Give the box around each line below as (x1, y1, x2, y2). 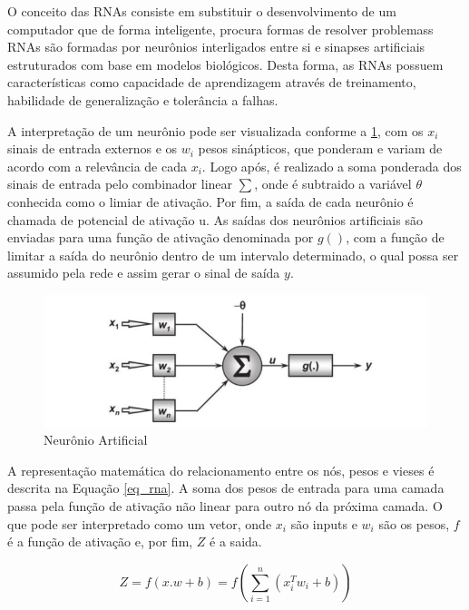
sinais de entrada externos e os (7, 139, 178, 158)
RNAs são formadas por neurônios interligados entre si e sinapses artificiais (7, 37, 425, 56)
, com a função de (346, 228, 445, 247)
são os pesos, (378, 514, 450, 533)
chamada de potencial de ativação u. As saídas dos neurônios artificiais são (7, 210, 423, 229)
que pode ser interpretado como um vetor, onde (7, 514, 272, 533)
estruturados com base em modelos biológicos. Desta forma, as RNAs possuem (7, 54, 444, 74)
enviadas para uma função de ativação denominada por (7, 228, 314, 247)
